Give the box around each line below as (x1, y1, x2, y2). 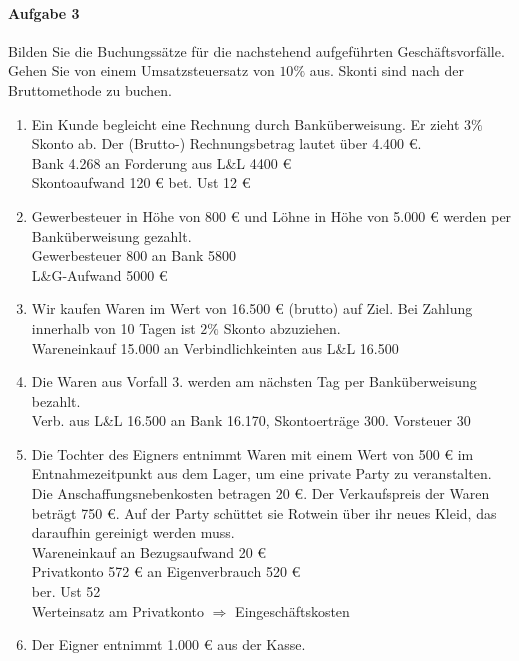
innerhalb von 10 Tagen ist (31, 317, 196, 338)
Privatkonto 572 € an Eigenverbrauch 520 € (31, 561, 301, 582)
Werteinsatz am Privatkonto (31, 600, 205, 621)
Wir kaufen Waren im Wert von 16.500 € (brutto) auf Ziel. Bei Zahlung (31, 298, 473, 319)
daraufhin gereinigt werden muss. (31, 522, 235, 543)
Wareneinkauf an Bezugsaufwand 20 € (31, 541, 267, 562)
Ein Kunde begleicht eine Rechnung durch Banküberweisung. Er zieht (31, 113, 460, 134)
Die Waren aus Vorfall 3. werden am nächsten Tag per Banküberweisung (31, 371, 477, 392)
